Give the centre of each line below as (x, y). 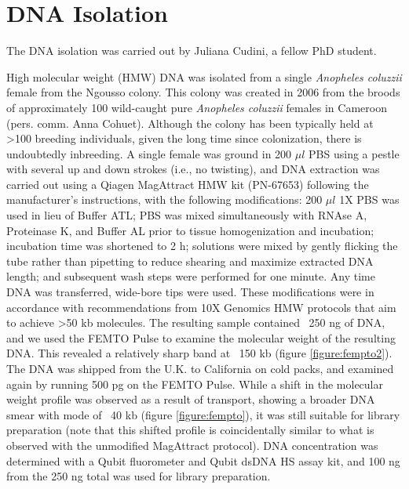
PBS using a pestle (354, 153)
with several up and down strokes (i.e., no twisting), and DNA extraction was (193, 169)
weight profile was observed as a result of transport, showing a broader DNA (191, 399)
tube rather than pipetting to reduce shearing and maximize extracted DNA (190, 261)
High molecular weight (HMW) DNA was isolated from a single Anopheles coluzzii (204, 76)
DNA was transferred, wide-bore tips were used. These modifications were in (190, 292)
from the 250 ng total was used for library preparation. (139, 476)
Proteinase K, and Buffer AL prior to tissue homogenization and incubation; (190, 230)
